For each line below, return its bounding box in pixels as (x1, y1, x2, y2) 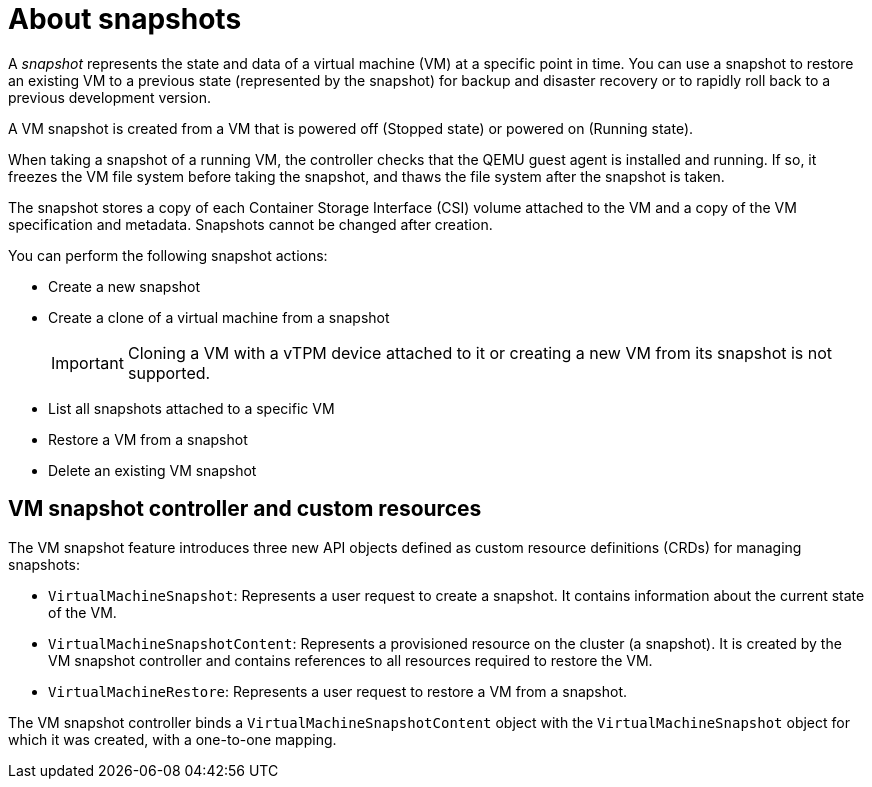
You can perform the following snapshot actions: (8, 246, 328, 264)
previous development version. (8, 88, 212, 106)
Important (51, 352, 124, 373)
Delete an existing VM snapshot (48, 461, 257, 479)
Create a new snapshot (48, 277, 201, 295)
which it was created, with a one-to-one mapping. (8, 730, 337, 748)
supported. (127, 362, 211, 383)
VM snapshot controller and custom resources (8, 496, 482, 522)
